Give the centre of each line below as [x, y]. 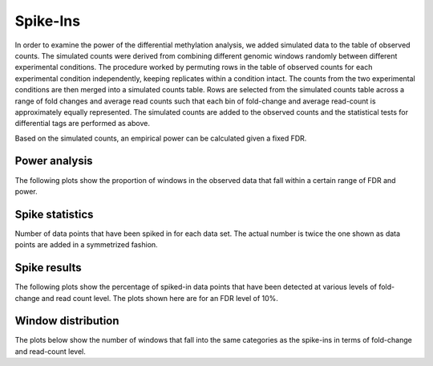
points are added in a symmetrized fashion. [86, 245]
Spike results [48, 268]
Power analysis [54, 161]
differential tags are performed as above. [82, 124]
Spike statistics [54, 214]
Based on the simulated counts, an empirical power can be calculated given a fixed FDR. [161, 138]
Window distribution [67, 321]
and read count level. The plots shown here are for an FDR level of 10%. [160, 298]
